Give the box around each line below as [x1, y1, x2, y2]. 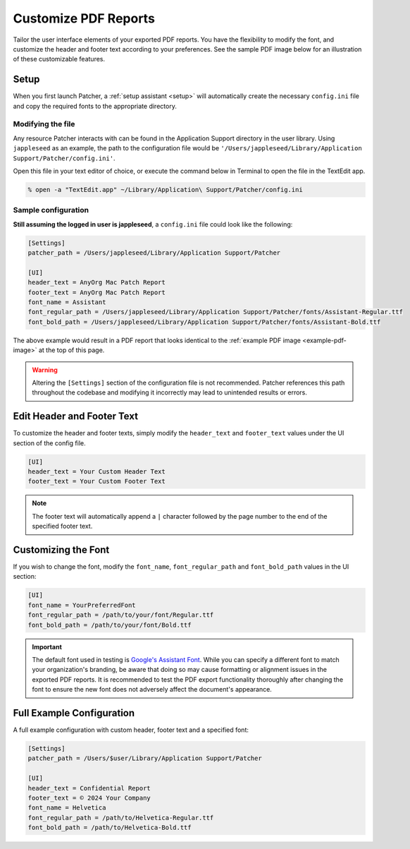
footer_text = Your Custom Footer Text [27, 477, 166, 486]
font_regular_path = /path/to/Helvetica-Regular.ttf [27, 814, 214, 821]
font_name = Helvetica [27, 804, 106, 812]
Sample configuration [13, 205, 89, 215]
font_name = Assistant [27, 298, 106, 306]
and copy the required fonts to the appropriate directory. [13, 102, 178, 110]
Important [32, 642, 63, 651]
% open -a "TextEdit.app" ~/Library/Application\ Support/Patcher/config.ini [27, 186, 303, 193]
